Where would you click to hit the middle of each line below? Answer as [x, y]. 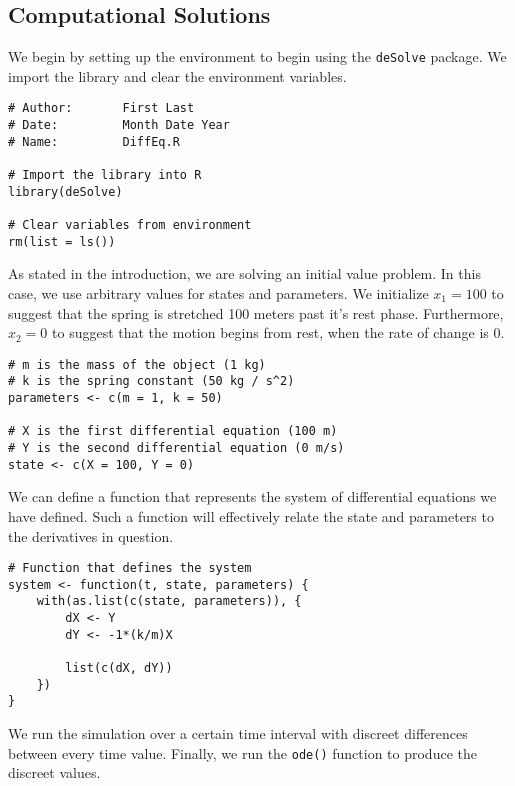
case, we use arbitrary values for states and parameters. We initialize [218, 292]
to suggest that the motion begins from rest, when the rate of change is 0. [278, 332]
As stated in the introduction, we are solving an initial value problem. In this [244, 273]
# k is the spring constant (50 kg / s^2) [151, 381]
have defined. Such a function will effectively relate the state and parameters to [251, 515]
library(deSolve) [65, 191]
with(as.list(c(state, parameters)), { [169, 601]
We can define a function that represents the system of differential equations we [252, 496]
